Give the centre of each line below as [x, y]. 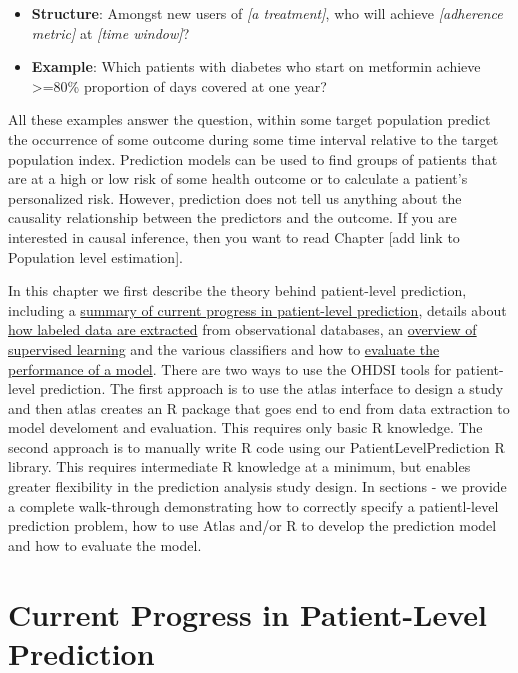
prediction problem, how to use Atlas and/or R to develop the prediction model [252, 525]
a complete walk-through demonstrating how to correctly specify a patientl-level [253, 505]
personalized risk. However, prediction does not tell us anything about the [235, 197]
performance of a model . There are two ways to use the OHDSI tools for [230, 368]
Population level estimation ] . [95, 256]
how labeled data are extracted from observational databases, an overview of [242, 329]
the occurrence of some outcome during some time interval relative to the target [253, 138]
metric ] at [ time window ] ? [110, 32]
